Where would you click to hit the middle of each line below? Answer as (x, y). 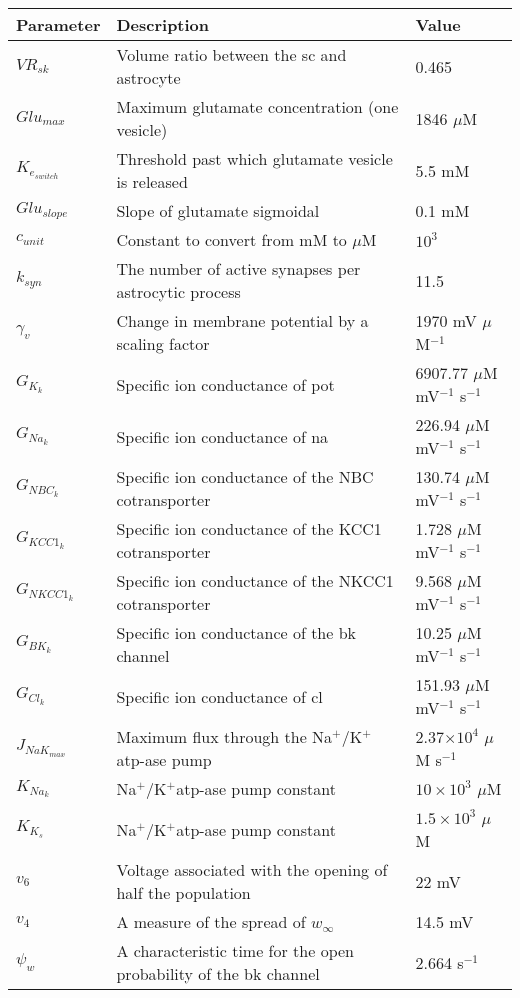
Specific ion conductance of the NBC (245, 476)
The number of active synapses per (238, 268)
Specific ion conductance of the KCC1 (249, 528)
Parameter (58, 24)
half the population (183, 892)
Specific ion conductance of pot (225, 384)
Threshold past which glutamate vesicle (254, 158)
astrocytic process (178, 291)
